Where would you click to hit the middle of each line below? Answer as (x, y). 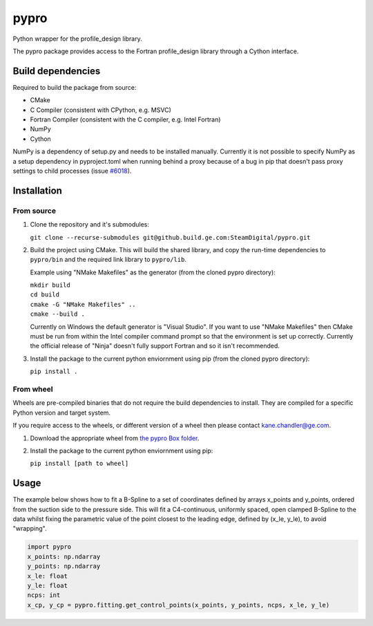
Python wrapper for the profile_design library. (77, 39)
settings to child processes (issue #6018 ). (72, 171)
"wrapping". (30, 529)
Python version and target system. (61, 412)
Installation (37, 190)
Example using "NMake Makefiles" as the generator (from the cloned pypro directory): (153, 272)
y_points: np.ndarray (64, 566)
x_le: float (48, 576)
